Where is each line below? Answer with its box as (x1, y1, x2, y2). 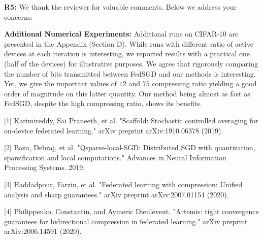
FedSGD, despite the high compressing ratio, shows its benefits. (4, 98, 202, 109)
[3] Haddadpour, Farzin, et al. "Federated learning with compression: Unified (4, 179, 243, 189)
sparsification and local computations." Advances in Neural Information (4, 152, 226, 162)
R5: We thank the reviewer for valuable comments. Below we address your (4, 2, 237, 12)
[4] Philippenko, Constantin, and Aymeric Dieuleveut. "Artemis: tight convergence (4, 206, 259, 217)
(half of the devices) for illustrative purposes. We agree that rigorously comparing (4, 58, 258, 68)
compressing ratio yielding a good (152, 78, 257, 89)
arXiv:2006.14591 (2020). (4, 226, 82, 236)
